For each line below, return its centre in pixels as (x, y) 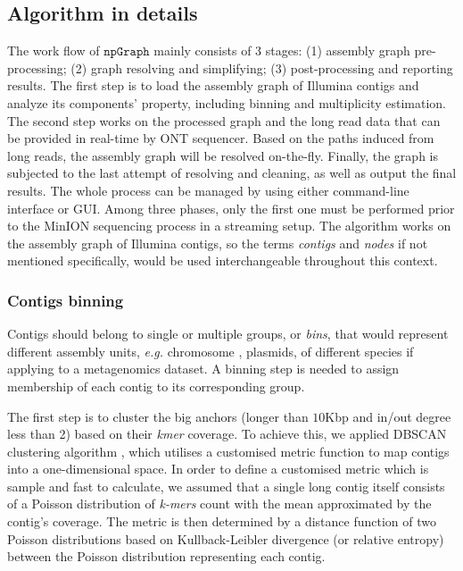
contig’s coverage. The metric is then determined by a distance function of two (222, 521)
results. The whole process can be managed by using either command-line (208, 190)
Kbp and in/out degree (388, 416)
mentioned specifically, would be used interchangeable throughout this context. (223, 260)
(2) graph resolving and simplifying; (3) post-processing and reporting (262, 67)
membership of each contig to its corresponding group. (156, 386)
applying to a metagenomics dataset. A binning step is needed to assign (203, 369)
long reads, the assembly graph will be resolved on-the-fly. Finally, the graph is (223, 155)
